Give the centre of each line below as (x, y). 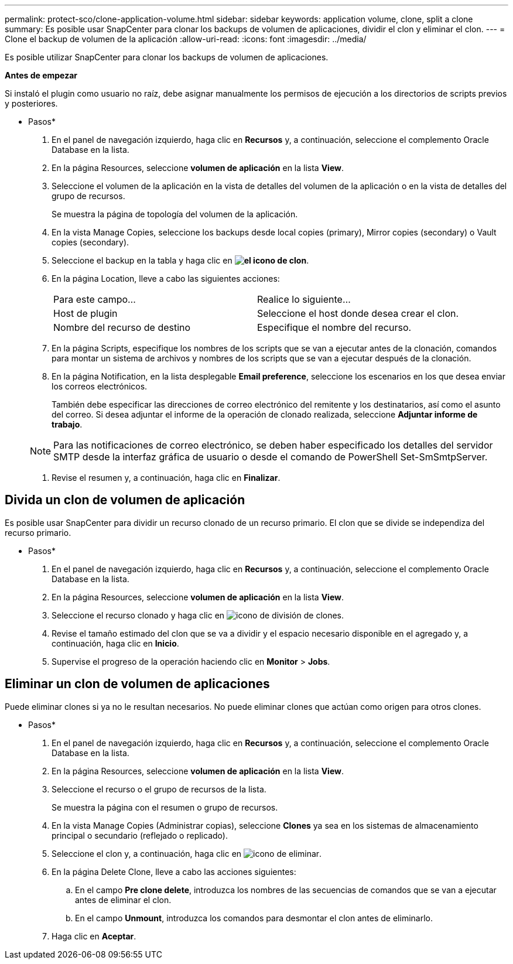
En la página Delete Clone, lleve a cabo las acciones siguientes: (174, 871)
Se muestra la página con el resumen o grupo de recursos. (165, 807)
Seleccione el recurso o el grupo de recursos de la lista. (159, 789)
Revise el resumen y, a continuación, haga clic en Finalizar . (166, 478)
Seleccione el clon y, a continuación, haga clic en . (187, 853)
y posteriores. (31, 103)
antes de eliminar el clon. (123, 900)
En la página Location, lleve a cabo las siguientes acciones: (166, 278)
